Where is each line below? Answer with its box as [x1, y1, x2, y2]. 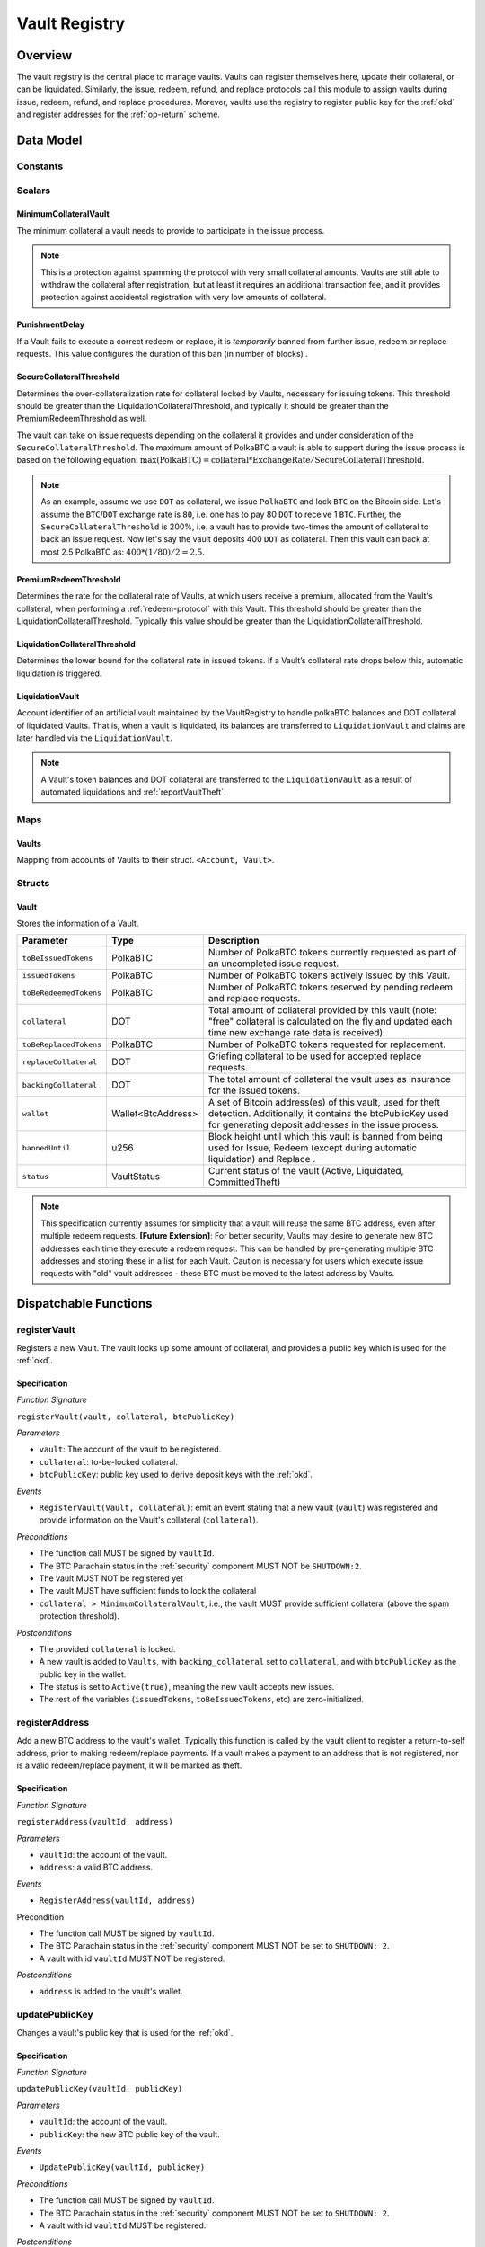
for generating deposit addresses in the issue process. [207, 1119, 439, 1132]
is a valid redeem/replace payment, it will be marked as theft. [16, 1760, 242, 1771]
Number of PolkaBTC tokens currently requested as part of [207, 946, 457, 959]
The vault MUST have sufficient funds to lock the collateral [39, 1585, 257, 1596]
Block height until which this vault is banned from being [207, 1131, 444, 1143]
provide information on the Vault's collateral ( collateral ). [39, 1514, 259, 1525]
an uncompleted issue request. [207, 957, 339, 970]
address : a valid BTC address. [39, 1861, 153, 1873]
